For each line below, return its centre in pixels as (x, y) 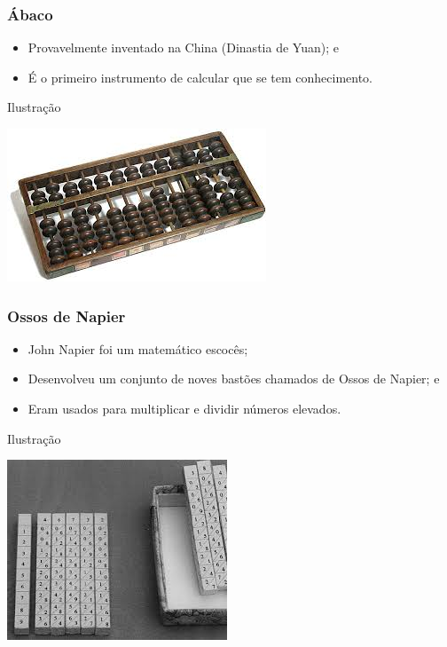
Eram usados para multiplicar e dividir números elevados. (184, 408)
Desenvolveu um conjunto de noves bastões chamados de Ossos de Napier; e (234, 379)
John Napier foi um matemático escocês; (138, 348)
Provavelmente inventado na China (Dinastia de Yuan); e (183, 47)
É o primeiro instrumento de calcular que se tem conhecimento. (200, 77)
